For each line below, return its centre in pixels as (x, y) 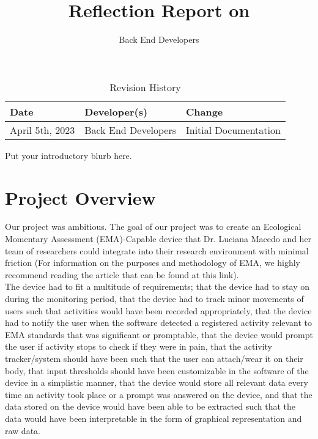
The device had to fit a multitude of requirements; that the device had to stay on (157, 286)
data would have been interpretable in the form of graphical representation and (153, 418)
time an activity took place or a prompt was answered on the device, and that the (159, 394)
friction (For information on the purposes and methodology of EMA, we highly (153, 263)
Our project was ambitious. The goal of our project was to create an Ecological (153, 227)
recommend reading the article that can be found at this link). (122, 274)
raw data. (23, 430)
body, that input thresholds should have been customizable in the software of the (157, 370)
